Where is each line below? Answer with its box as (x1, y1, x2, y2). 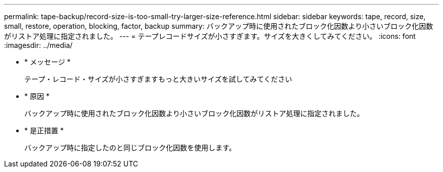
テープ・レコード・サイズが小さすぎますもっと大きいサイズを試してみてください (24, 75, 292, 83)
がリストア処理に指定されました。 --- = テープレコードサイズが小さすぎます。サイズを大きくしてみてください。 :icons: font (4, 32, 416, 40)
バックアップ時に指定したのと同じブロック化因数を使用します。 (24, 143, 236, 152)
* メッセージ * (24, 58, 71, 66)
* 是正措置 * (24, 126, 64, 135)
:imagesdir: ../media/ (4, 41, 73, 49)
